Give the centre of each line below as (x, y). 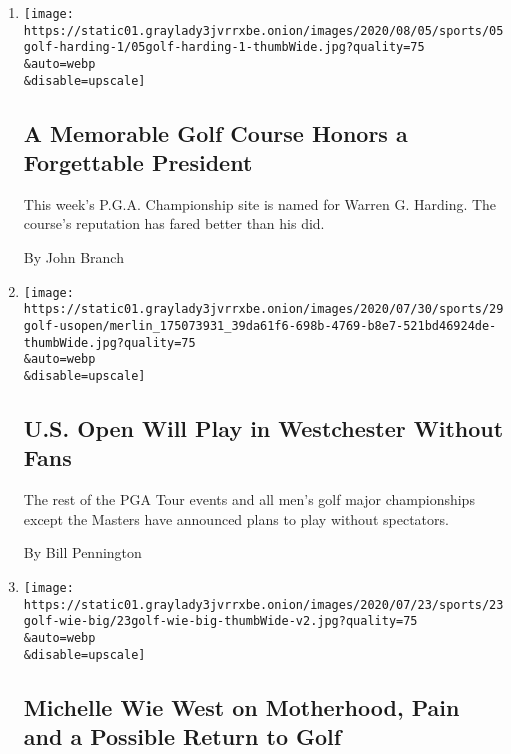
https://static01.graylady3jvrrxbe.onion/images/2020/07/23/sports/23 (263, 604)
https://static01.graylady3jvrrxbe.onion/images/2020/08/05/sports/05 (263, 30)
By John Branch (73, 257)
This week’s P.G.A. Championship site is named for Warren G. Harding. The (260, 203)
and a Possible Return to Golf (182, 736)
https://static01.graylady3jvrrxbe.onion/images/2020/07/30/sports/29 (263, 309)
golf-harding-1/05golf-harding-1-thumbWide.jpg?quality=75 (224, 47)
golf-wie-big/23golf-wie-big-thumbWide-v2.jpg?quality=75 (220, 621)
